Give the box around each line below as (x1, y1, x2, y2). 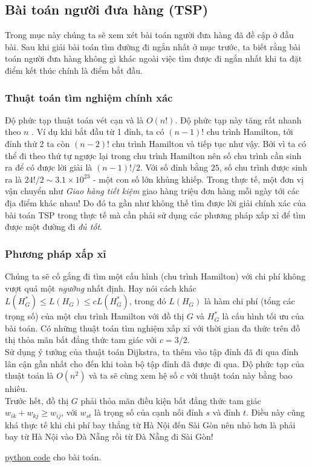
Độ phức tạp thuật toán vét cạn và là (5, 113, 144, 126)
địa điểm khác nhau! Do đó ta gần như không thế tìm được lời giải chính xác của (5, 196, 307, 209)
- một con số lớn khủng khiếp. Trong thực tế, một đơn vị (93, 172, 304, 185)
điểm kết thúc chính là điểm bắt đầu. (5, 64, 143, 76)
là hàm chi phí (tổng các (204, 295, 295, 307)
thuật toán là (5, 369, 54, 382)
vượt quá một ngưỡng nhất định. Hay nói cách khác (5, 281, 197, 294)
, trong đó (129, 295, 166, 307)
